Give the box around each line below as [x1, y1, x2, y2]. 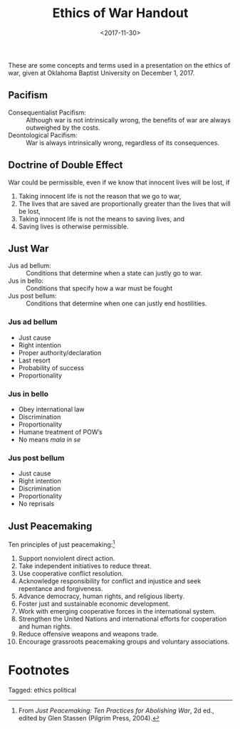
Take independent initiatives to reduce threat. [18, 561, 152, 570]
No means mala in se [18, 435, 81, 444]
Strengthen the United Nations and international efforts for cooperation [18, 614, 227, 623]
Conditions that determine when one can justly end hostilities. [26, 299, 207, 308]
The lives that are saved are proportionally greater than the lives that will [18, 199, 231, 208]
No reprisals [18, 500, 55, 508]
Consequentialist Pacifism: [8, 108, 86, 117]
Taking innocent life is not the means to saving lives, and [18, 214, 184, 223]
